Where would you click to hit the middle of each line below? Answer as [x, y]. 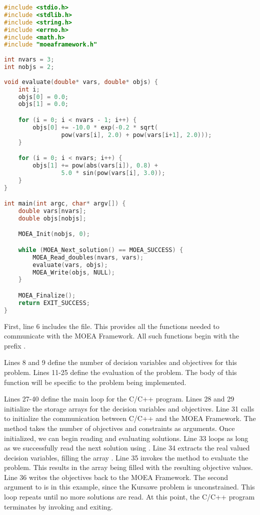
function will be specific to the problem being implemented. [95, 382]
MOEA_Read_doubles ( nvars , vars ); [88, 257]
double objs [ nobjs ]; [52, 218]
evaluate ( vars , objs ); [70, 265]
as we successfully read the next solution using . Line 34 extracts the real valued [127, 448]
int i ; [29, 89]
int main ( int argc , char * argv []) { [65, 204]
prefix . [15, 345]
